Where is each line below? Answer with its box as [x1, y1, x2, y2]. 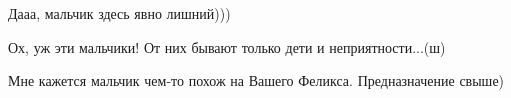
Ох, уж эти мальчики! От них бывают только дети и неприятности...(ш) [8, 36, 446, 57]
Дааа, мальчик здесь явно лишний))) [8, 3, 231, 23]
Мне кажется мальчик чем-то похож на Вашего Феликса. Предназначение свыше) [8, 70, 505, 91]
